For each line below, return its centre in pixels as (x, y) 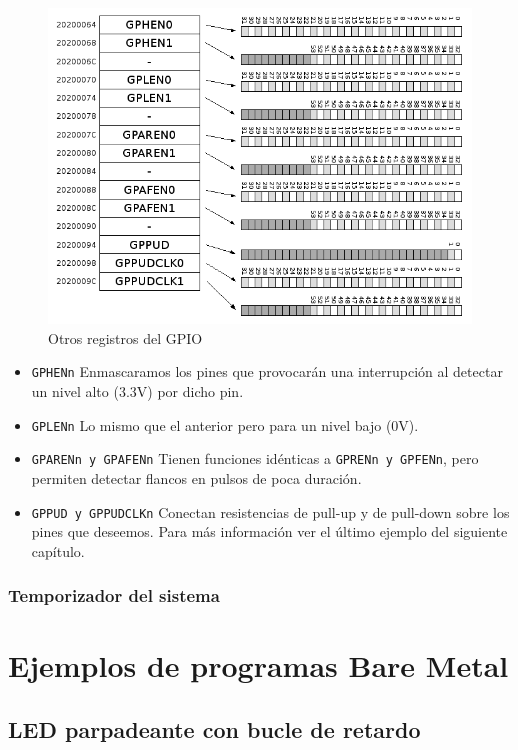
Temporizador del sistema (114, 595)
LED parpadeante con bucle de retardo (214, 729)
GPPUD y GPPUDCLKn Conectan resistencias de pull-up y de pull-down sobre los (270, 511)
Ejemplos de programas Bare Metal (258, 665)
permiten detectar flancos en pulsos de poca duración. (196, 478)
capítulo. (58, 550)
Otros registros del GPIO (125, 337)
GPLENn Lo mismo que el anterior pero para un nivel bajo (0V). (225, 424)
